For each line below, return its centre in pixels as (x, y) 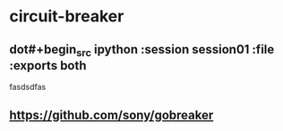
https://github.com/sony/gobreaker (111, 115)
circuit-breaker (67, 16)
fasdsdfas (28, 87)
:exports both (48, 65)
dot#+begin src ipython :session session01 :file (142, 50)
